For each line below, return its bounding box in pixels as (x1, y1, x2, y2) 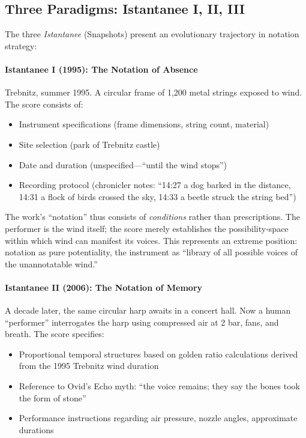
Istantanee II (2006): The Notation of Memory (5, 281, 203, 293)
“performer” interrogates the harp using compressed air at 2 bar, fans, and (5, 315, 279, 328)
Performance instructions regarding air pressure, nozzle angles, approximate (19, 412, 298, 424)
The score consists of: (5, 97, 83, 110)
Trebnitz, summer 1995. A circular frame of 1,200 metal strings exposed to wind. (5, 86, 302, 99)
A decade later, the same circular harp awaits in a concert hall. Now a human (5, 304, 291, 317)
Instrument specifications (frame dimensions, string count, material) (19, 118, 269, 130)
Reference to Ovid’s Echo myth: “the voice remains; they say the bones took (19, 380, 300, 392)
